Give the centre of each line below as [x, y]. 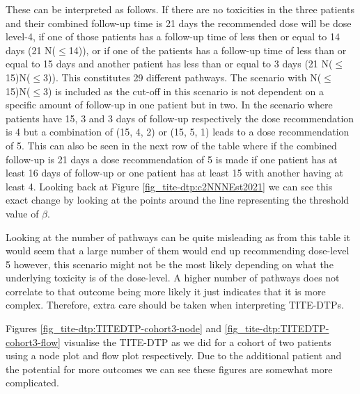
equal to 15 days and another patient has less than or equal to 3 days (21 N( [169, 64]
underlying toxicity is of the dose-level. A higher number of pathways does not [173, 278]
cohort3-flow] [33, 342]
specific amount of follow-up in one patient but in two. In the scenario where [169, 105]
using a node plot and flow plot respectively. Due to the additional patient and [174, 355]
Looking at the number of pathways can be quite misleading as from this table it [178, 237]
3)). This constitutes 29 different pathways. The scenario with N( [182, 77]
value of [22, 213]
